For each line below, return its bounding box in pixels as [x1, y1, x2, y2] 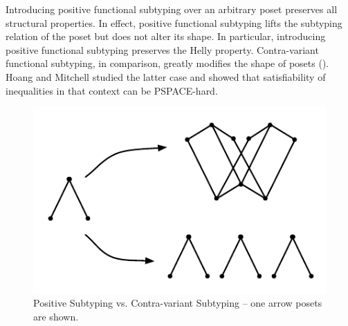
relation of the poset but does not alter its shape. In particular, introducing [6, 29, 326, 44]
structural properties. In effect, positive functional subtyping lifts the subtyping [6, 15, 342, 30]
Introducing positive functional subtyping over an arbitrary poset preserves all [6, 2, 338, 16]
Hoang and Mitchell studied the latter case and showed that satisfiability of [6, 69, 326, 84]
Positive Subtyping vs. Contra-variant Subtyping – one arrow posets [33, 296, 322, 310]
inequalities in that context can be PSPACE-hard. [6, 83, 218, 97]
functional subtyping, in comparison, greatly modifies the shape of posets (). [6, 56, 329, 70]
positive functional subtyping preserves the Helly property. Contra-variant [6, 42, 319, 57]
